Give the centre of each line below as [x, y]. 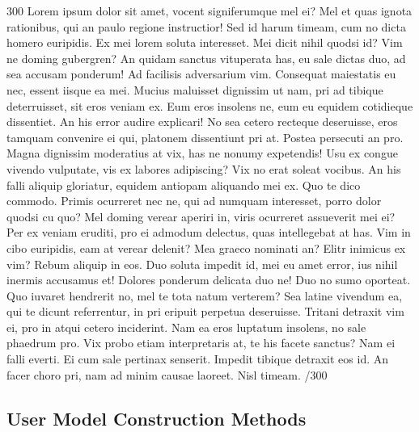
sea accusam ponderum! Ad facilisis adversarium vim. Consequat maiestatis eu [201, 74]
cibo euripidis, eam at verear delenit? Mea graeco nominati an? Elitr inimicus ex [206, 247]
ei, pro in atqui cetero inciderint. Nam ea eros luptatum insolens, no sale [186, 327]
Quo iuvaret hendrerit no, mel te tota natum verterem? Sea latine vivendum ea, [205, 295]
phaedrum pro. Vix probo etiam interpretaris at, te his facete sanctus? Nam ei [201, 343]
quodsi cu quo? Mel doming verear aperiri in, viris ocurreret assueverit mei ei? [201, 216]
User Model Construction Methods [157, 418]
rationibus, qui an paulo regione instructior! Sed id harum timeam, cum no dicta [206, 26]
